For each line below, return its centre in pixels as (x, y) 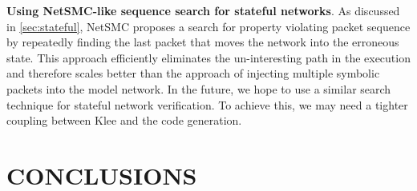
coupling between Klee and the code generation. (124, 120)
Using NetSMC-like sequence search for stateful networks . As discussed (203, 10)
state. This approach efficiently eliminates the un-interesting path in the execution (208, 57)
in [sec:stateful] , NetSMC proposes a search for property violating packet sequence (208, 26)
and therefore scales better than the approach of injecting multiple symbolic (193, 73)
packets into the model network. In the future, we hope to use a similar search (199, 88)
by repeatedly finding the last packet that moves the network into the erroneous (203, 42)
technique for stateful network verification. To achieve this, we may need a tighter (207, 104)
